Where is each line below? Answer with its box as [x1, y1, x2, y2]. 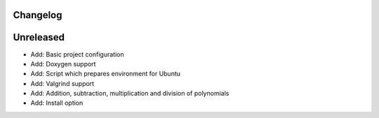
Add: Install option [30, 98, 84, 108]
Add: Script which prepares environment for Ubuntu [30, 70, 181, 78]
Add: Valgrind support [30, 79, 95, 87]
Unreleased [13, 31, 65, 43]
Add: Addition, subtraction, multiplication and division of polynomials [30, 89, 230, 98]
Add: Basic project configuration [30, 50, 124, 59]
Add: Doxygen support [30, 59, 96, 68]
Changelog [13, 9, 62, 21]
